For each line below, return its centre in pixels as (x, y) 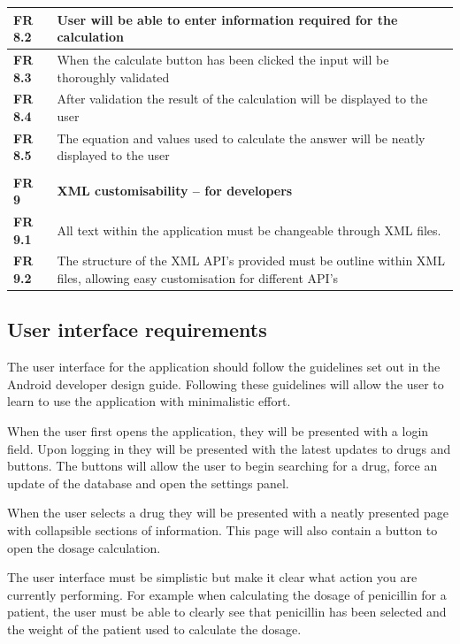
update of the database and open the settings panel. (148, 483)
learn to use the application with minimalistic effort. (149, 401)
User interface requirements (137, 330)
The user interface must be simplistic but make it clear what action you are (212, 577)
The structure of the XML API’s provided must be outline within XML (251, 261)
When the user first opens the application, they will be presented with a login (218, 431)
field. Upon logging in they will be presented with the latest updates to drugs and (229, 448)
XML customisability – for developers (175, 191)
